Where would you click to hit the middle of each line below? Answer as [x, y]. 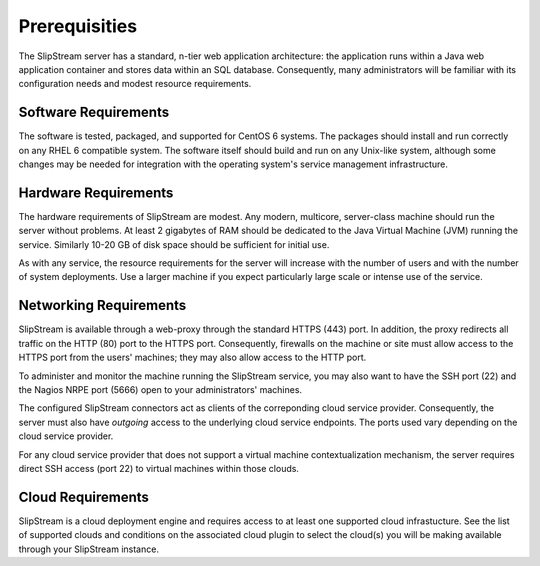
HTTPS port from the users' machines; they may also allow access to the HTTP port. [192, 357]
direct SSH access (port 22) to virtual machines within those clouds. [159, 468]
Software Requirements [94, 112]
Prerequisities [78, 26]
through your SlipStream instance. [89, 549]
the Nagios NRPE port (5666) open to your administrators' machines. [160, 389]
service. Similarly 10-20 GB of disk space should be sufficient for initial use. [174, 244]
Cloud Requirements [84, 496]
